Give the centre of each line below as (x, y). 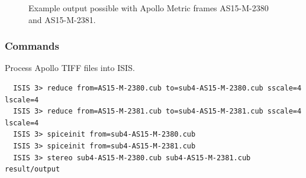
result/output (33, 169)
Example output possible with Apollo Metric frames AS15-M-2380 (149, 8)
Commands (32, 46)
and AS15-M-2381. (62, 19)
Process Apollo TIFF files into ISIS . (70, 68)
